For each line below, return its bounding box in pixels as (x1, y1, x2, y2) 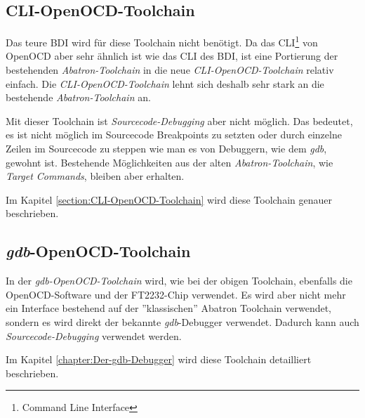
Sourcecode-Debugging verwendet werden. (6, 328, 182, 343)
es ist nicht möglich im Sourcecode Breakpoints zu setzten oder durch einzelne (6, 127, 342, 142)
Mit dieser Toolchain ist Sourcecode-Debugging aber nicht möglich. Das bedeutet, (6, 113, 353, 128)
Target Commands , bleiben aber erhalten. (6, 169, 185, 183)
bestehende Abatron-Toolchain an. (6, 90, 151, 105)
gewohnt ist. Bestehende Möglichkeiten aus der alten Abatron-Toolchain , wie (6, 155, 333, 169)
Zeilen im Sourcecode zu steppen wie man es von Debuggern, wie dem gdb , (6, 141, 327, 156)
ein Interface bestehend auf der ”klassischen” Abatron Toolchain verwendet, (6, 301, 332, 315)
